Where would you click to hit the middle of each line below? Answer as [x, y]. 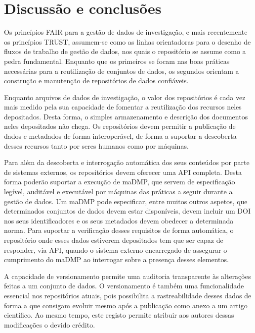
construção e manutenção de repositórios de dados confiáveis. [96, 81]
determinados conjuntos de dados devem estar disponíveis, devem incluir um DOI [127, 211]
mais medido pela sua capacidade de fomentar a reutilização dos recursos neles [123, 107]
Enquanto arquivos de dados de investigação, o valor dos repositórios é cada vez [125, 97]
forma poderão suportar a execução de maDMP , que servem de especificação [120, 182]
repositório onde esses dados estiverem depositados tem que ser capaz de [114, 240]
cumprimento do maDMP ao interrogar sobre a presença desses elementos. [116, 259]
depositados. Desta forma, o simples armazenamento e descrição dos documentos [126, 116]
